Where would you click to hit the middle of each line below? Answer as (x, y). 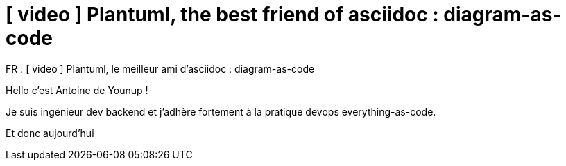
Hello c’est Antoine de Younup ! (77, 90)
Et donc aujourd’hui (50, 133)
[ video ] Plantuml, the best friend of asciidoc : (222, 15)
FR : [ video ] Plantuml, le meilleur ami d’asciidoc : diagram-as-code (160, 68)
